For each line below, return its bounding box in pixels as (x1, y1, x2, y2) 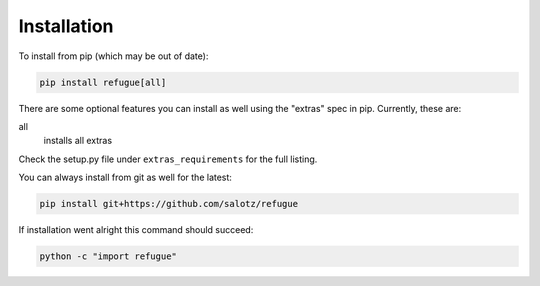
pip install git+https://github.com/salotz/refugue (39, 198, 299, 210)
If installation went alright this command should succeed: (18, 224, 254, 236)
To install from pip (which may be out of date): (18, 50, 209, 62)
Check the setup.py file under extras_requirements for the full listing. (18, 153, 318, 165)
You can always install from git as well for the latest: (18, 171, 232, 184)
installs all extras (43, 135, 113, 147)
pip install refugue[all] (39, 76, 167, 88)
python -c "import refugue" (39, 251, 177, 262)
